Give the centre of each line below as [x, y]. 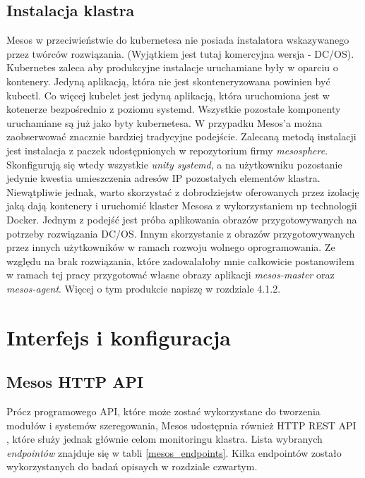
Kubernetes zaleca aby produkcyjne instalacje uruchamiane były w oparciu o [172, 67]
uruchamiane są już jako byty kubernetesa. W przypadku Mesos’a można [164, 122]
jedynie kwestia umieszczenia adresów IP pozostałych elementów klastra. [163, 178]
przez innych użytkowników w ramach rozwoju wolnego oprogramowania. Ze [171, 247]
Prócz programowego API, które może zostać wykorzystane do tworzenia [163, 411]
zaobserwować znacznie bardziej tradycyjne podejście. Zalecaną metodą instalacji [181, 136]
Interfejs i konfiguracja [119, 337]
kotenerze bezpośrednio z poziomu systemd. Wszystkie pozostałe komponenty [174, 109]
